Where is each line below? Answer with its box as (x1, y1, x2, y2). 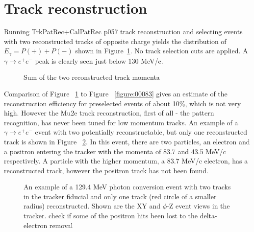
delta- (200, 210, 217, 221)
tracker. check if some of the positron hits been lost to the (24, 210, 198, 221)
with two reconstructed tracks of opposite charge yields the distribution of (4, 36, 227, 46)
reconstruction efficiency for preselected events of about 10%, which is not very (4, 98, 241, 108)
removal (49, 220, 73, 230)
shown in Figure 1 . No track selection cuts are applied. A (75, 46, 248, 56)
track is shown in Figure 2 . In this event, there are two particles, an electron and (4, 136, 250, 146)
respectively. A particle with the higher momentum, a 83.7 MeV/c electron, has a (4, 156, 248, 166)
